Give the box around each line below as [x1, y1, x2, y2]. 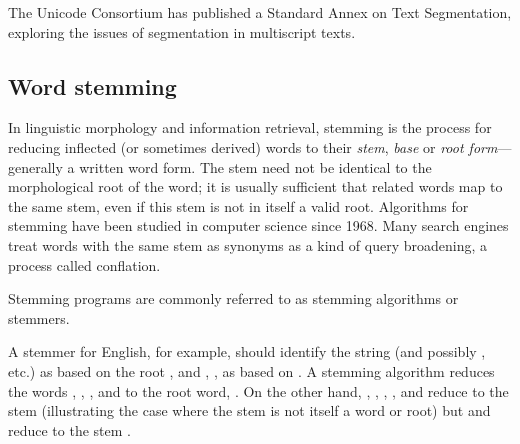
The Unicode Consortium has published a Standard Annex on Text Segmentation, [8, 2, 512, 22]
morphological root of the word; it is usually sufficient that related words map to [8, 176, 503, 197]
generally [8, 156, 63, 177]
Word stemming [8, 70, 177, 101]
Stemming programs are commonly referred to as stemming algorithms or [8, 288, 459, 309]
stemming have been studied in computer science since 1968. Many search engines [8, 215, 509, 236]
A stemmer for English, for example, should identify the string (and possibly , [8, 341, 486, 362]
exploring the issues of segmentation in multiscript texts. [8, 21, 356, 42]
